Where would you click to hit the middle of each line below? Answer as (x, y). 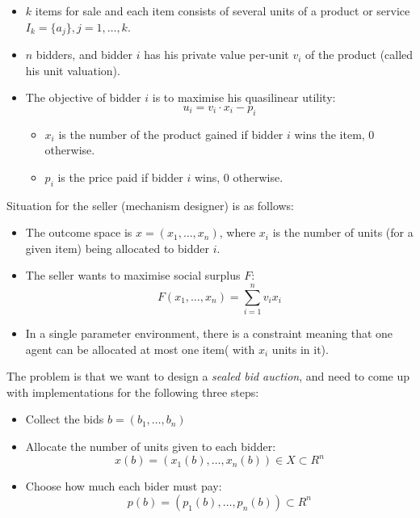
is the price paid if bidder (120, 177)
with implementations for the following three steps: (133, 392)
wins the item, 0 (334, 134)
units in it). (300, 349)
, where (237, 232)
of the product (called (359, 55)
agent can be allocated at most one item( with (140, 349)
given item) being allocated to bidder (117, 248)
